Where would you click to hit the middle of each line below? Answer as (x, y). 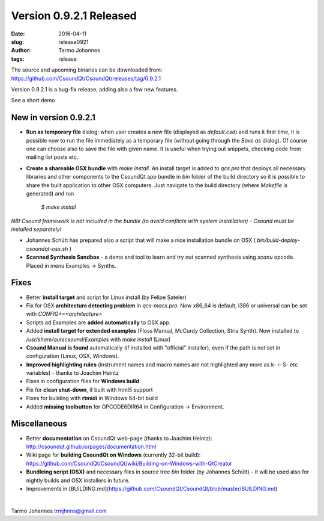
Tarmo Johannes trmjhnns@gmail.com (59, 511)
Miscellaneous (39, 424)
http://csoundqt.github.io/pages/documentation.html (91, 446)
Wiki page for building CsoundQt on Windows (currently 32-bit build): (113, 455)
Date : (18, 34)
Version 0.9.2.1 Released (74, 16)
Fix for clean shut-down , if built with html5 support (89, 390)
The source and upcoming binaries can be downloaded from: (87, 70)
